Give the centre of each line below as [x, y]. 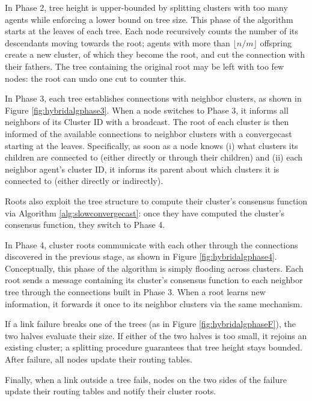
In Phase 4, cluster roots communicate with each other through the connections [151, 244]
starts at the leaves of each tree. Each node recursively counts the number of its [152, 31]
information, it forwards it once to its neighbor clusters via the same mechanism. [154, 303]
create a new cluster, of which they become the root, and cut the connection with [155, 54]
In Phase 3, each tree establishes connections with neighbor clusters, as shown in [153, 98]
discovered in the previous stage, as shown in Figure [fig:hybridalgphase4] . [141, 256]
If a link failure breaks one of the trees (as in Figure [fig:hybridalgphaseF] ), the [150, 324]
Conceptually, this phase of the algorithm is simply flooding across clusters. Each [154, 268]
